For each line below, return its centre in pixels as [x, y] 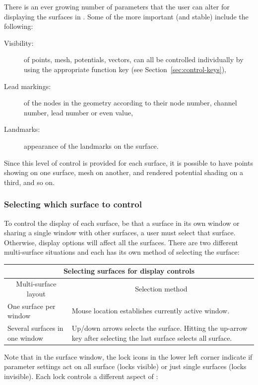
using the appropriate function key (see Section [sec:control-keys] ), [125, 69]
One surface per [32, 306]
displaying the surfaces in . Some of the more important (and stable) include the [126, 16]
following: [19, 26]
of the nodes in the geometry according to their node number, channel [130, 103]
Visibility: [19, 43]
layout [36, 293]
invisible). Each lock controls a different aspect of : [81, 376]
